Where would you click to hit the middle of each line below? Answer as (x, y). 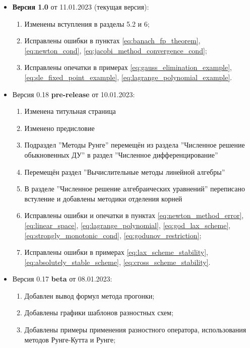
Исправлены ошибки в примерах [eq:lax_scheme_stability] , (116, 252)
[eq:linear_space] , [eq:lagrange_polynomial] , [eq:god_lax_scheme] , (128, 225)
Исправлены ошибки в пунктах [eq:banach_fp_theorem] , (112, 41)
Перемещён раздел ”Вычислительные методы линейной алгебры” (125, 171)
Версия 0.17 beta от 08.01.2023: (62, 279)
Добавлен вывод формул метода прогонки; (89, 295)
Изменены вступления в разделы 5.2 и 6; (87, 23)
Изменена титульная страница (70, 111)
